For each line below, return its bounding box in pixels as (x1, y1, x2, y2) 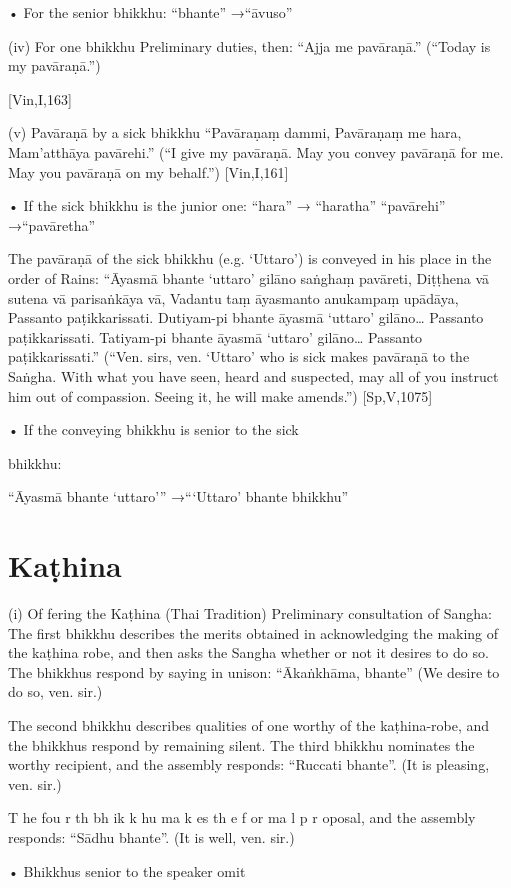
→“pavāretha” (8, 214, 96, 235)
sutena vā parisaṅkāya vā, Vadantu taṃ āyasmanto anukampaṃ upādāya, (8, 287, 459, 308)
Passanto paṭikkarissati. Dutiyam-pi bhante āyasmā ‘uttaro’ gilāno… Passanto (8, 307, 484, 328)
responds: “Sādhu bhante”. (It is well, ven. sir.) (8, 826, 295, 847)
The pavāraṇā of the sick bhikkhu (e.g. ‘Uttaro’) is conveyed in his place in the (8, 248, 492, 269)
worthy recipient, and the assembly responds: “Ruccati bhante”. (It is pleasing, (8, 754, 490, 775)
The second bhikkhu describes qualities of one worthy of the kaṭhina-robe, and (8, 714, 490, 735)
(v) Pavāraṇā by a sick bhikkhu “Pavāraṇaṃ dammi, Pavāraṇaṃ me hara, (8, 122, 462, 143)
